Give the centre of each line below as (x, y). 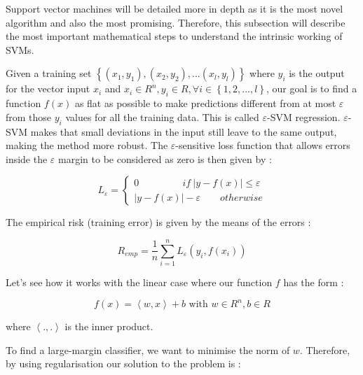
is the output (317, 73)
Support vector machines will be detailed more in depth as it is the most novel (174, 8)
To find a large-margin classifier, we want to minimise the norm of (148, 349)
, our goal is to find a (311, 89)
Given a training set (49, 73)
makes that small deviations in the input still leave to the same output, (184, 131)
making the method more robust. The (87, 145)
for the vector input (48, 89)
